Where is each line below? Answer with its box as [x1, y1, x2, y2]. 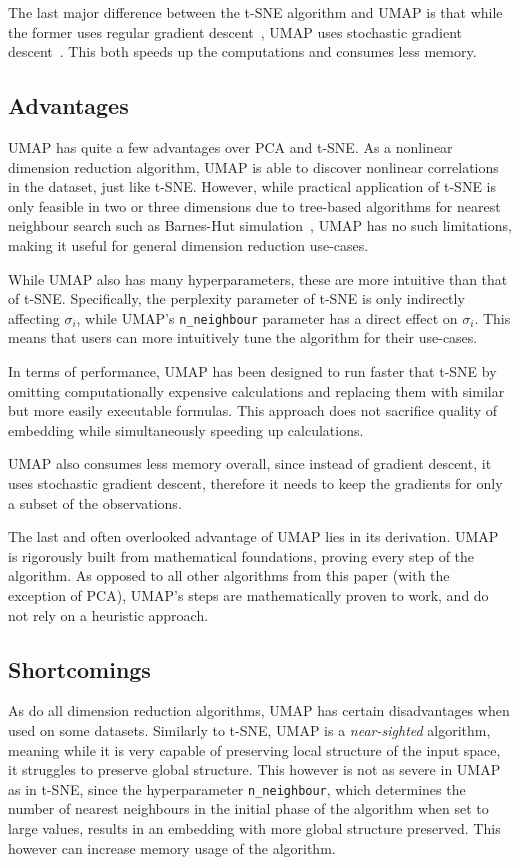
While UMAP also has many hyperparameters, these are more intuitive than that [8, 268, 508, 289]
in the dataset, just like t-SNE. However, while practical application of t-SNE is [8, 176, 496, 197]
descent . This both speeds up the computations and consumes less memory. [8, 41, 477, 62]
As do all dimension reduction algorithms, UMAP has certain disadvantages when [8, 700, 510, 721]
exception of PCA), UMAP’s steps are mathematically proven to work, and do [8, 584, 489, 605]
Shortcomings [8, 653, 151, 684]
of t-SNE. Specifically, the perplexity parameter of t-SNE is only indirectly [8, 288, 465, 309]
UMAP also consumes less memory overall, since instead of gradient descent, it [8, 453, 492, 474]
